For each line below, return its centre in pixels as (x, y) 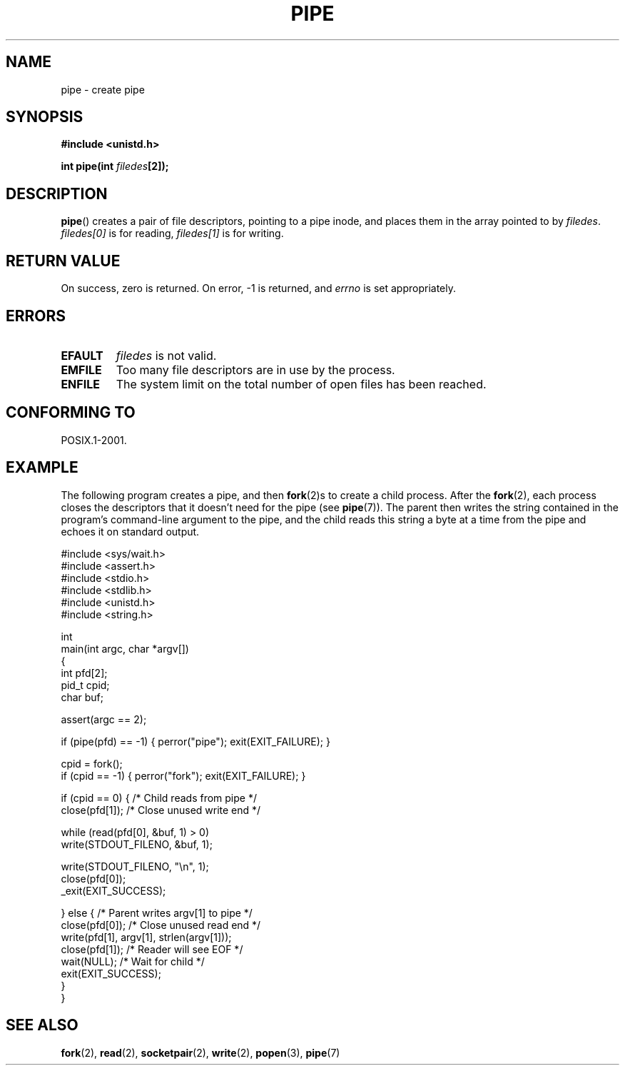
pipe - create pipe (103, 89)
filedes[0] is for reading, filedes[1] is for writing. (172, 233)
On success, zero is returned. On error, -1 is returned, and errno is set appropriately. (258, 288)
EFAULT (82, 355)
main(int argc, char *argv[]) (125, 648)
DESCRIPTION (57, 193)
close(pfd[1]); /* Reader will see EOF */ (152, 949)
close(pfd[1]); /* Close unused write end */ (161, 810)
